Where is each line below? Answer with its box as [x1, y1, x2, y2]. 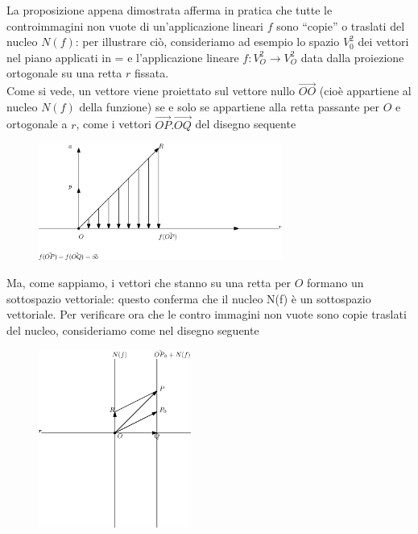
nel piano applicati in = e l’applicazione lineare [6, 48, 239, 65]
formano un [307, 274, 364, 291]
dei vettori [358, 33, 409, 50]
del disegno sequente [195, 115, 296, 132]
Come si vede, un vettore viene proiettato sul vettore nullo [6, 82, 296, 99]
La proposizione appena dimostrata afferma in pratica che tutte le [6, 2, 333, 18]
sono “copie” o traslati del [276, 17, 405, 34]
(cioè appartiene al [319, 82, 412, 99]
